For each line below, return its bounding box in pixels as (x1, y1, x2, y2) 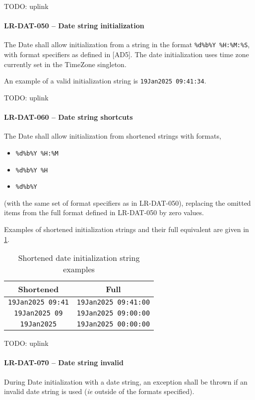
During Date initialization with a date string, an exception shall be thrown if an (4, 376, 248, 387)
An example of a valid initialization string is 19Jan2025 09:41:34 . (4, 76, 206, 86)
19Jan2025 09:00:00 (76, 309, 150, 318)
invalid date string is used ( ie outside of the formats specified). (4, 386, 194, 397)
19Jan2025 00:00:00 (76, 320, 150, 328)
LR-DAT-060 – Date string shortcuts (4, 112, 133, 122)
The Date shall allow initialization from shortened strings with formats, (4, 131, 221, 141)
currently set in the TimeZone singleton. (4, 59, 127, 69)
